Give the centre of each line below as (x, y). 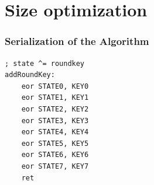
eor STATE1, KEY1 (55, 98)
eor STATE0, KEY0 (55, 86)
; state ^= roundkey (45, 63)
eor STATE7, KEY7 (55, 166)
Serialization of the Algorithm (77, 41)
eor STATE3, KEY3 (55, 121)
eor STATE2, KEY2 (55, 109)
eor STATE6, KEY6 (55, 155)
